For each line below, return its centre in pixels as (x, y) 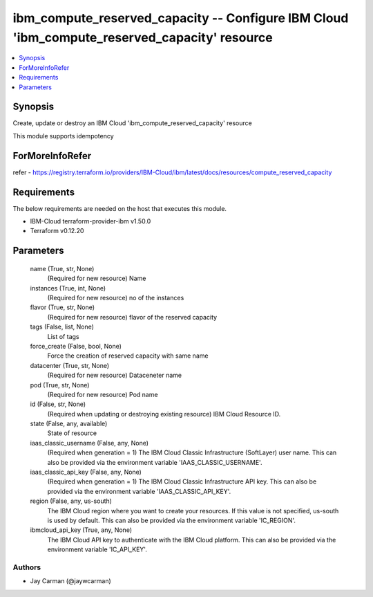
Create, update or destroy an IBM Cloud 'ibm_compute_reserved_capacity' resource (132, 123)
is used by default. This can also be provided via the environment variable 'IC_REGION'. (172, 520)
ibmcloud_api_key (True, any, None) (81, 530)
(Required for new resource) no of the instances (116, 297)
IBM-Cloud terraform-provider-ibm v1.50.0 (90, 221)
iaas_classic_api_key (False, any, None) (86, 472)
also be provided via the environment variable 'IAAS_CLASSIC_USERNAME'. (155, 462)
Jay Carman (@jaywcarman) (71, 581)
